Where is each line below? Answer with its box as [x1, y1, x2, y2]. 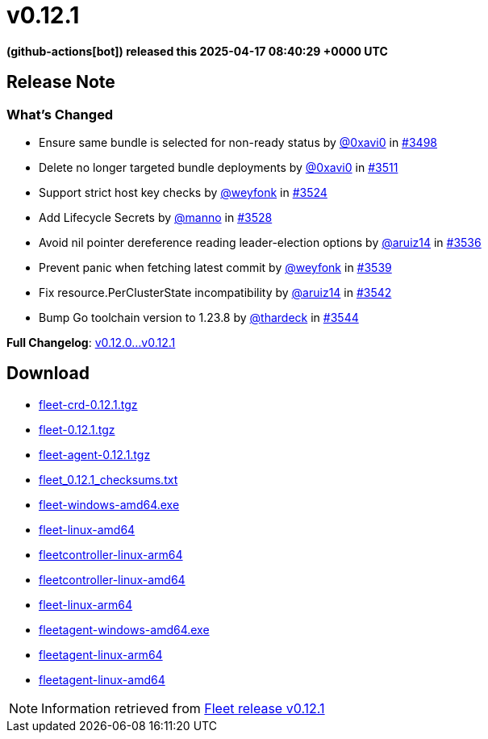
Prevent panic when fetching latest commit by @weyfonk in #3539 [39, 260, 392, 274]
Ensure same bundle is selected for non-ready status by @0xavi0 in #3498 [39, 135, 438, 149]
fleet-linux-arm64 [39, 597, 133, 612]
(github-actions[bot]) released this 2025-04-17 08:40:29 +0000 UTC [6, 44, 388, 58]
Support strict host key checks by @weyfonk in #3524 [39, 185, 327, 199]
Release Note [6, 72, 115, 93]
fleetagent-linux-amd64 [39, 672, 165, 687]
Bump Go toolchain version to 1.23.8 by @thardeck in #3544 [39, 310, 359, 324]
